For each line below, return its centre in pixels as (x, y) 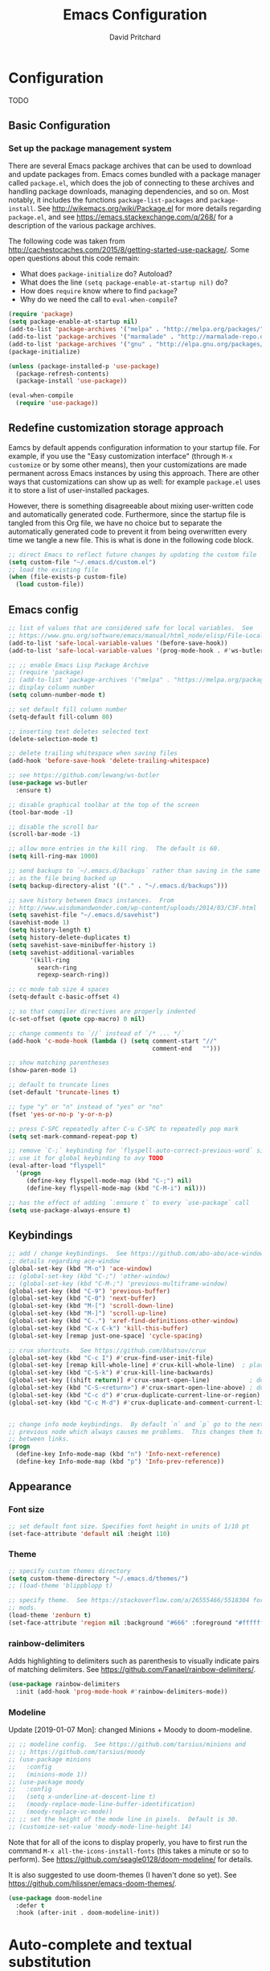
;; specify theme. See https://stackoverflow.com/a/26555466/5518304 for (136, 1600)
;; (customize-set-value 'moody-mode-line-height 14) (100, 1826)
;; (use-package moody (46, 1782)
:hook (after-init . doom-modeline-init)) (88, 1913)
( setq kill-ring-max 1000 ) (53, 856)
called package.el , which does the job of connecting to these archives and (131, 183)
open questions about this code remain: (74, 258)
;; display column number (51, 688)
